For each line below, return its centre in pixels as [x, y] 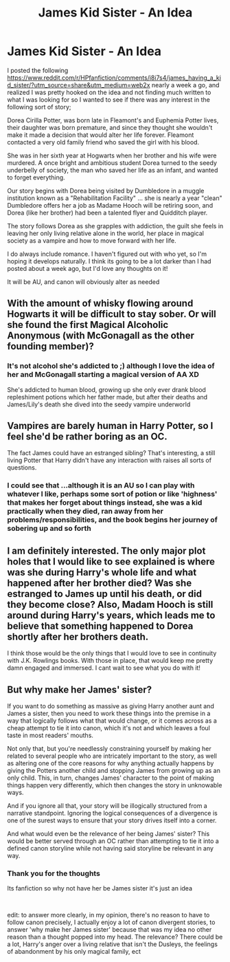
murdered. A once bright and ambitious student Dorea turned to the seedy [112, 162]
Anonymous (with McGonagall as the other [101, 336]
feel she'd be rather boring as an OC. [88, 437]
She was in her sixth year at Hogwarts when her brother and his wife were [112, 155]
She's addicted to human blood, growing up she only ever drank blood [106, 389]
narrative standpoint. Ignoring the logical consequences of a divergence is [112, 813]
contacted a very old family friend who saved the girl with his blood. [103, 142]
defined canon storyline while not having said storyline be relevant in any [111, 848]
